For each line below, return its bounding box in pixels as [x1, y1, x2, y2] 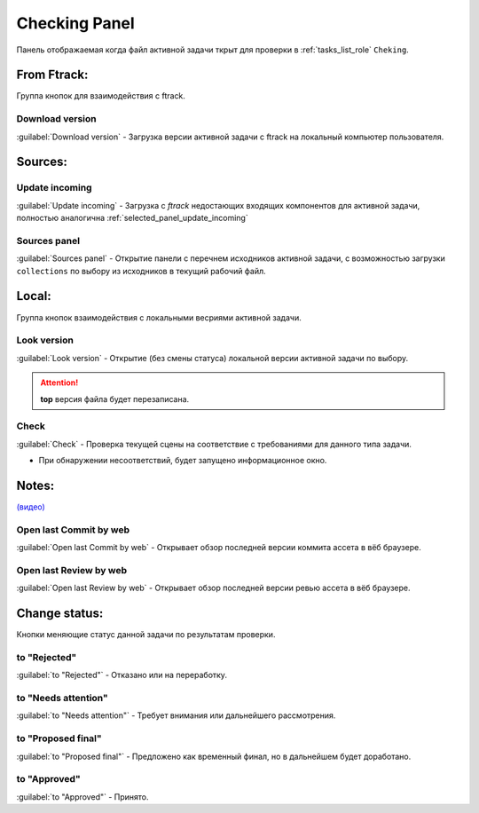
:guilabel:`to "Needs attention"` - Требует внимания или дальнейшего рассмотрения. [16, 710, 336, 721]
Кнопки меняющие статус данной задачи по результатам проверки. [16, 629, 276, 640]
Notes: [16, 478, 55, 493]
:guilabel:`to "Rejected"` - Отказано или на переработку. [16, 670, 228, 681]
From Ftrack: [16, 67, 89, 83]
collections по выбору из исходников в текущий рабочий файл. [16, 265, 266, 276]
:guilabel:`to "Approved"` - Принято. [16, 791, 150, 802]
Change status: [16, 606, 104, 621]
